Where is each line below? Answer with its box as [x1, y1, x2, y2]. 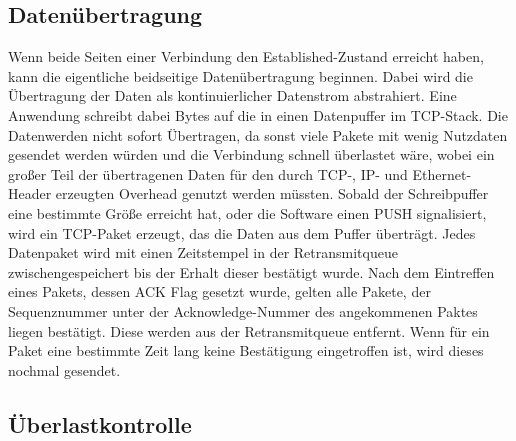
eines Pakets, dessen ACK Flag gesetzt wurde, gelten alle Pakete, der [8, 281, 431, 302]
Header [8, 183, 52, 204]
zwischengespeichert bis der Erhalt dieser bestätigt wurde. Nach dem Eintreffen [8, 261, 495, 282]
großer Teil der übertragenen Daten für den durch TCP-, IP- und [8, 163, 408, 184]
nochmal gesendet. [8, 359, 121, 380]
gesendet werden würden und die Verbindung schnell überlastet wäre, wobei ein [8, 144, 495, 165]
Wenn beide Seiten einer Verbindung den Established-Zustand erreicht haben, [8, 46, 484, 67]
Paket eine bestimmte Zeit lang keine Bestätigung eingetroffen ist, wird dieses [8, 340, 484, 361]
